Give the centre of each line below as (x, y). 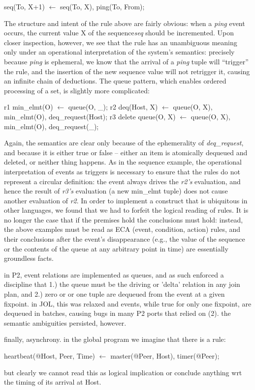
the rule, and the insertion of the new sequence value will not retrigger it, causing (127, 71)
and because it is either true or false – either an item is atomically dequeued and (126, 152)
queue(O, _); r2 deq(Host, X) (113, 107)
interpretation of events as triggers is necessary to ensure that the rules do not (122, 171)
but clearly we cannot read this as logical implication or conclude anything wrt (123, 372)
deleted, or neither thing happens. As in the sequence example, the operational (123, 162)
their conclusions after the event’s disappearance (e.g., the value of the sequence (125, 239)
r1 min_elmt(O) (29, 107)
